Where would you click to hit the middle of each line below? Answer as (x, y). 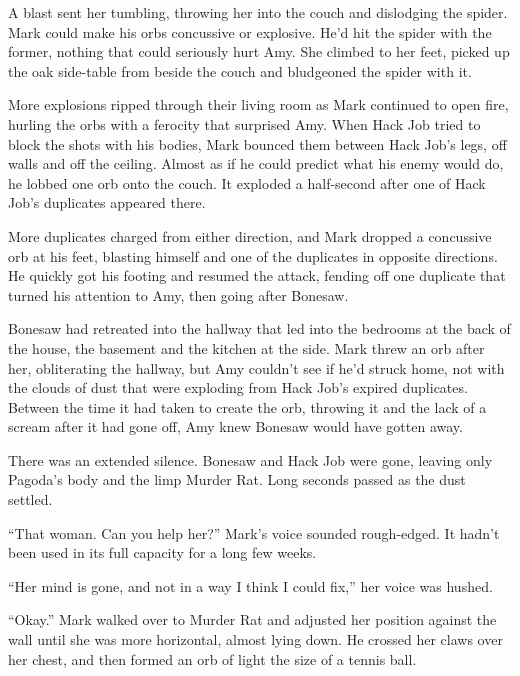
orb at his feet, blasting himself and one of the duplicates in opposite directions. (253, 255)
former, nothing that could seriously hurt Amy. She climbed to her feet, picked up (259, 51)
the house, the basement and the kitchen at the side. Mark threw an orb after (246, 347)
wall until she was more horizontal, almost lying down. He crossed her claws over (255, 639)
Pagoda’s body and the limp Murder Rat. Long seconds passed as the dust (237, 479)
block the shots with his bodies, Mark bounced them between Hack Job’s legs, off (257, 143)
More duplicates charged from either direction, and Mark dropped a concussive (250, 235)
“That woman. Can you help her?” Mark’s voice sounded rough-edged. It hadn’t (254, 532)
